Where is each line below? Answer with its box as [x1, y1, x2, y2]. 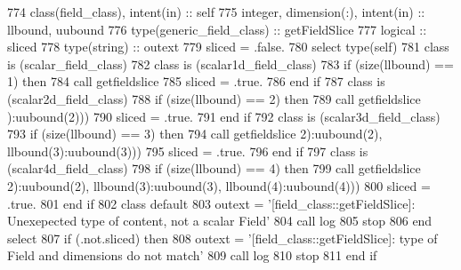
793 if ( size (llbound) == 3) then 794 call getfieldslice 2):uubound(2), [7, 124, 383, 143]
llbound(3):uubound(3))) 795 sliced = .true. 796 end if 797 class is [7, 141, 368, 160]
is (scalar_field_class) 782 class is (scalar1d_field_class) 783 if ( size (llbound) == [7, 54, 454, 73]
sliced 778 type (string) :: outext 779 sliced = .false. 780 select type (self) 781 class [7, 37, 449, 56]
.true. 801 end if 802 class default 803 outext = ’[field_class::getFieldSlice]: [7, 194, 416, 212]
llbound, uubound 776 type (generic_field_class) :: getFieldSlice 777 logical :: [7, 20, 427, 38]
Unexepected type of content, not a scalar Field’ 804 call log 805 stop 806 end [7, 211, 433, 230]
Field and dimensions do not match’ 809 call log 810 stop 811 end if [7, 246, 377, 265]
